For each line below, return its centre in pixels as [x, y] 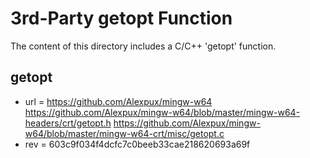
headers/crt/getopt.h [68, 123]
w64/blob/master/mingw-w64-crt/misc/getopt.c [124, 133]
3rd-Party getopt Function [121, 18]
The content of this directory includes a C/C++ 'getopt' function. [143, 46]
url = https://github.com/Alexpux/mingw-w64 [118, 101]
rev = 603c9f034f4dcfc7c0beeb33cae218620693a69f [137, 144]
